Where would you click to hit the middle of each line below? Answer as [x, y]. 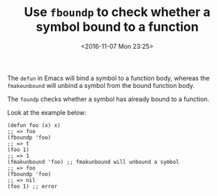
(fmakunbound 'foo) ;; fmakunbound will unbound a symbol [93, 162]
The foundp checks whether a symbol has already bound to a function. [108, 99]
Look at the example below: [47, 112]
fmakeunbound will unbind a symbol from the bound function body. [101, 85]
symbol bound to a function [117, 27]
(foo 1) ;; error [32, 186]
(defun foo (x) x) [34, 125]
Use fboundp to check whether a [117, 12]
